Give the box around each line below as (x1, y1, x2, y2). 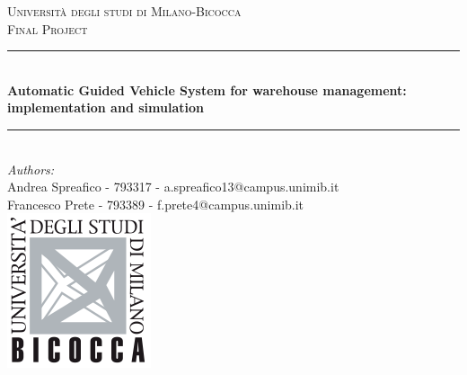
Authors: (7, 159, 55, 178)
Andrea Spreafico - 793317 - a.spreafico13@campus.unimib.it (7, 177, 339, 196)
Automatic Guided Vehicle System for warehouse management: (7, 80, 407, 99)
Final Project (7, 19, 88, 38)
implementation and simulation (7, 98, 204, 117)
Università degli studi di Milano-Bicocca (7, 2, 242, 20)
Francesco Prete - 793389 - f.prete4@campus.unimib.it (7, 194, 304, 213)
